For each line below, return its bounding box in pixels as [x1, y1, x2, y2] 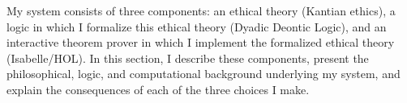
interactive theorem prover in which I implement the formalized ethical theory [6, 34, 395, 51]
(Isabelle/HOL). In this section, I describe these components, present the [6, 49, 369, 66]
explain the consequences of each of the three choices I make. [6, 80, 310, 97]
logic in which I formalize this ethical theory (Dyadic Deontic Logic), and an [6, 18, 387, 35]
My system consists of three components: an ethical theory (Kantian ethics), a [6, 2, 396, 19]
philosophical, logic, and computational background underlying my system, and [6, 65, 401, 82]
